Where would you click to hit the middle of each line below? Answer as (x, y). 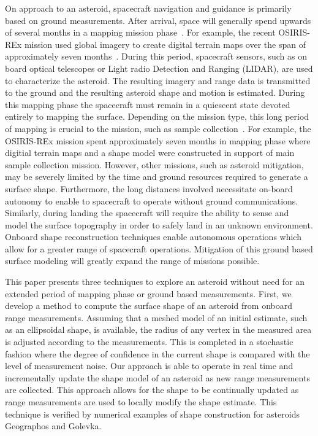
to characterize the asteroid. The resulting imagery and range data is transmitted (158, 80)
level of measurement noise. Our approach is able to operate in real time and (149, 366)
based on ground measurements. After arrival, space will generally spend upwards (158, 20)
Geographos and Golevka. (53, 426)
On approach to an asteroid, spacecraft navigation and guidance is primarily (148, 8)
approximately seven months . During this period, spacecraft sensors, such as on (156, 56)
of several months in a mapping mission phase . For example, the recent (140, 32)
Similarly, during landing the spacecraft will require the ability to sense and (147, 213)
